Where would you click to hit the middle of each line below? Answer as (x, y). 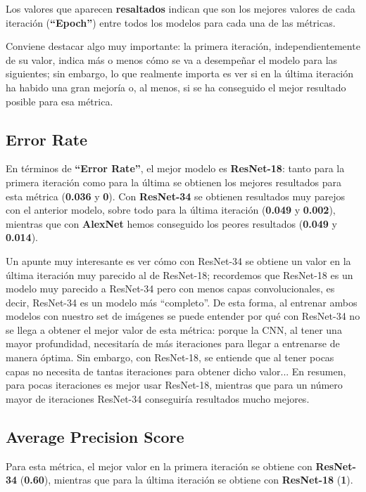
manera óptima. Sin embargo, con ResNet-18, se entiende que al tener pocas (170, 357)
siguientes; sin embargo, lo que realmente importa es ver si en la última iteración (180, 73)
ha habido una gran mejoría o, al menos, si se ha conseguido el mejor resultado (176, 87)
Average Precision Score (95, 436)
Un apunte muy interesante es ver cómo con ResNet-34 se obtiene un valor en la (178, 260)
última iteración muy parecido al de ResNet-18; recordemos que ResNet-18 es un (179, 274)
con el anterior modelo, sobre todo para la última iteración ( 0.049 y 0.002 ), (171, 210)
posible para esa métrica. (59, 101)
